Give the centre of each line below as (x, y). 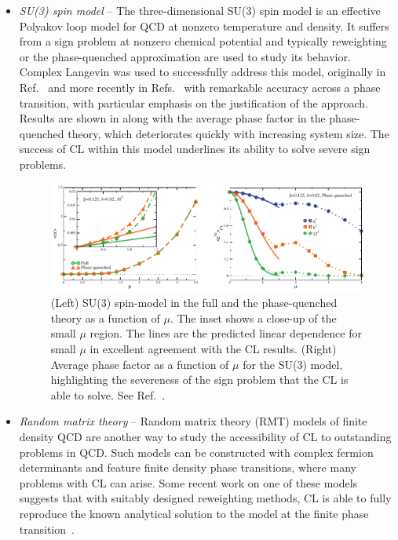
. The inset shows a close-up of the (253, 317)
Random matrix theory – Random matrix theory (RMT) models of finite (193, 421)
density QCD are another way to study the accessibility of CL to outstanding (205, 437)
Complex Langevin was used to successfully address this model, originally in (203, 72)
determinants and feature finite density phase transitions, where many (188, 467)
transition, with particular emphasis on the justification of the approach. (194, 102)
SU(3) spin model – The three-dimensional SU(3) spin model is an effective (200, 10)
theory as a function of (105, 317)
